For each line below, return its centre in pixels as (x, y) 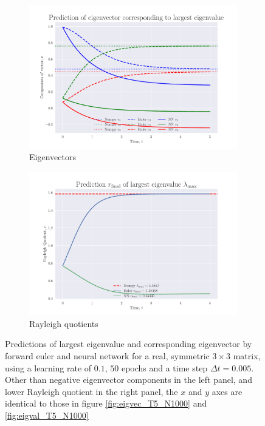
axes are (227, 391)
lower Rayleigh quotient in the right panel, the (91, 391)
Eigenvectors (53, 157)
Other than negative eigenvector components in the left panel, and (129, 380)
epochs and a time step (164, 367)
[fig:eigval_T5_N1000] (47, 415)
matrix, (247, 355)
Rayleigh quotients (64, 323)
